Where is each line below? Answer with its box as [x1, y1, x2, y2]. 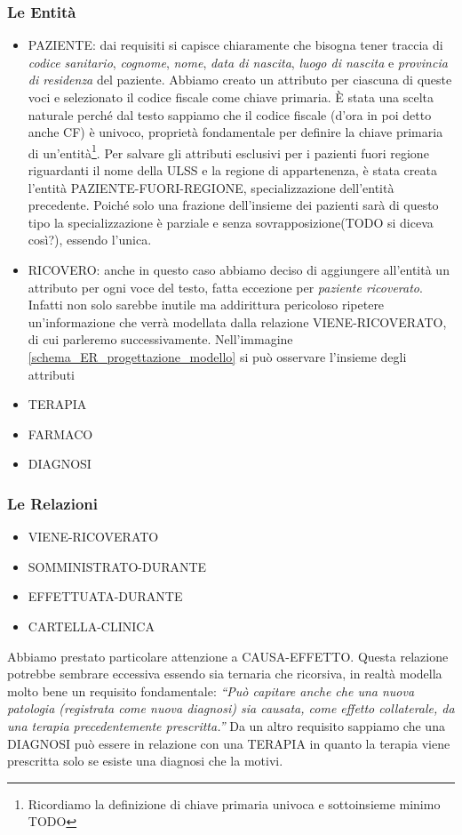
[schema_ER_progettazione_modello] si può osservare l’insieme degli [28, 347, 407, 365]
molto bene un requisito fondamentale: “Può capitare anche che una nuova [7, 681, 415, 700]
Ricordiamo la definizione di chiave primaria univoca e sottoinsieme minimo [28, 794, 441, 813]
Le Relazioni [7, 492, 98, 514]
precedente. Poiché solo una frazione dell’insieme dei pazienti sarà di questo [28, 196, 439, 214]
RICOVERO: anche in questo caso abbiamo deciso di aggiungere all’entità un [28, 261, 450, 278]
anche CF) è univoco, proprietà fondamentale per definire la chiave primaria [28, 123, 443, 141]
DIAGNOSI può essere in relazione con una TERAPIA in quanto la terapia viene [7, 734, 450, 752]
